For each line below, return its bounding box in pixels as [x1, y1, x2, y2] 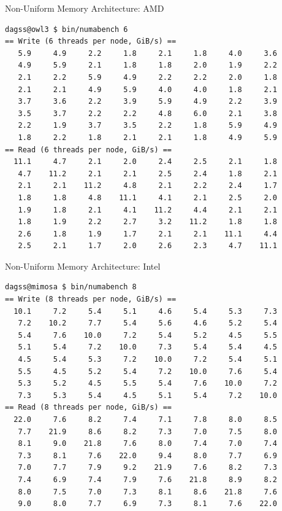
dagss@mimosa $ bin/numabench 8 [5, 283, 137, 292]
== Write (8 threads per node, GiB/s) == [5, 295, 177, 304]
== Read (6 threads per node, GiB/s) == [5, 145, 172, 154]
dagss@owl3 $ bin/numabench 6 [5, 25, 128, 34]
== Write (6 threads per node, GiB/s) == [5, 37, 177, 46]
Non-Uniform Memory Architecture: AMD [5, 2, 164, 14]
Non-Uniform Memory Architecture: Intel [5, 259, 161, 272]
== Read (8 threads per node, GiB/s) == [5, 403, 172, 412]
